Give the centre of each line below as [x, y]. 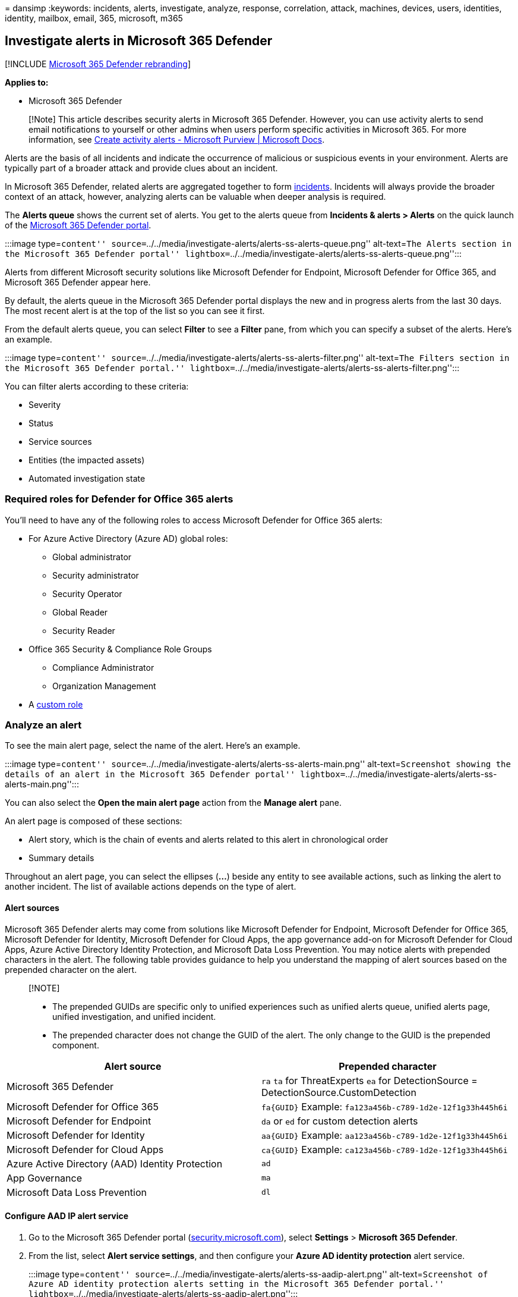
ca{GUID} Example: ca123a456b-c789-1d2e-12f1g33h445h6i [385, 1149]
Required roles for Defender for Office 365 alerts [119, 499]
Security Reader [84, 630]
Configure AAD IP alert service [67, 1216]
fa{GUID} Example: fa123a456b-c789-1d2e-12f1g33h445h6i [385, 1106]
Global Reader [80, 612]
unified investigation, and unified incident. [134, 1016]
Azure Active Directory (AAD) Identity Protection [115, 1163]
